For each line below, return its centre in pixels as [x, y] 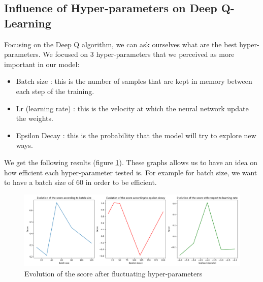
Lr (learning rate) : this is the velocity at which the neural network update [132, 108]
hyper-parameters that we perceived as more [165, 54]
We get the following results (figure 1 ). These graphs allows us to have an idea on [131, 162]
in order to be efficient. [121, 182]
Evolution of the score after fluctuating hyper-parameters [113, 273]
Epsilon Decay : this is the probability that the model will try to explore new [136, 135]
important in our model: [42, 64]
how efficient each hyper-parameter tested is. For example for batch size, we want [131, 172]
